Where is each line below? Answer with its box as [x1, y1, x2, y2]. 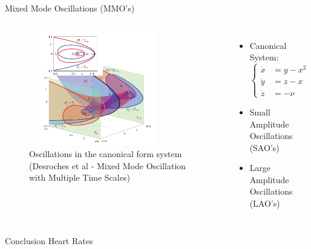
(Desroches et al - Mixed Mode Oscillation [29, 159, 186, 172]
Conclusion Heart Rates [5, 234, 93, 247]
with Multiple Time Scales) [29, 171, 130, 184]
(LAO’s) [249, 197, 280, 210]
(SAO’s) [249, 141, 280, 154]
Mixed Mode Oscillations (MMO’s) [5, 2, 135, 14]
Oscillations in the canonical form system [29, 147, 182, 160]
